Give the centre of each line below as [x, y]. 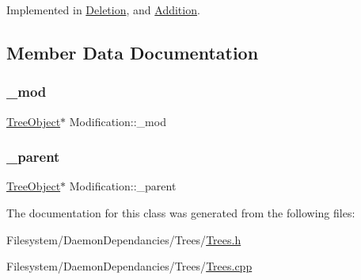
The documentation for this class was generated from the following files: [181, 213]
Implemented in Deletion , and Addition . [103, 10]
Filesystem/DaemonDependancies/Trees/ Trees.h [124, 239]
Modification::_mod [118, 121]
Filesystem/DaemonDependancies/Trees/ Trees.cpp [129, 266]
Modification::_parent [123, 186]
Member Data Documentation [133, 52]
